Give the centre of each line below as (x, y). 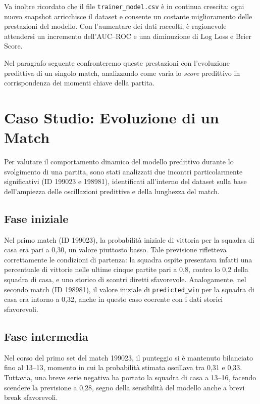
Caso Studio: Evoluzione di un (112, 117)
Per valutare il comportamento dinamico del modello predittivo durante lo (119, 162)
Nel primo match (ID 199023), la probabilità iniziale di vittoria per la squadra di (129, 239)
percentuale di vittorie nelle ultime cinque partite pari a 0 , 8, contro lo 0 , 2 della (126, 269)
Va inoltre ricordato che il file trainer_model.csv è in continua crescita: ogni (124, 6)
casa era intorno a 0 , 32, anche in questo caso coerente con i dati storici (114, 299)
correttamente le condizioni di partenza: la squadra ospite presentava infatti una (128, 259)
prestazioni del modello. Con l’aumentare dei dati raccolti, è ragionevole (115, 26)
